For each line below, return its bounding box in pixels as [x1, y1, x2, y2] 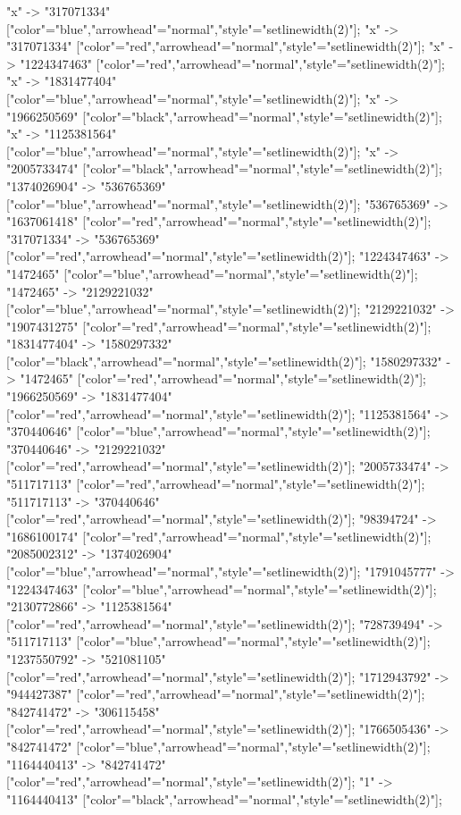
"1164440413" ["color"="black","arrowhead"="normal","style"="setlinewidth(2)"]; [6, 789, 442, 808]
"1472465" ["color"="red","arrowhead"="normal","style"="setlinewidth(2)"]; [20, 369, 426, 388]
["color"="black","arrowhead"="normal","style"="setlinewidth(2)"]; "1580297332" [6, 351, 442, 370]
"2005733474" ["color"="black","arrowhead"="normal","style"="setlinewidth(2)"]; [6, 159, 442, 178]
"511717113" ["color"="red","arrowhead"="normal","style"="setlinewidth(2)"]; [6, 475, 425, 493]
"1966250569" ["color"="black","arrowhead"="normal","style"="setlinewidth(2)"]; [6, 106, 442, 125]
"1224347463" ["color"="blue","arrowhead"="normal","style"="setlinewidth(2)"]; [6, 579, 437, 598]
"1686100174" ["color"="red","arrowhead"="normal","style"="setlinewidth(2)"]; [6, 526, 432, 545]
